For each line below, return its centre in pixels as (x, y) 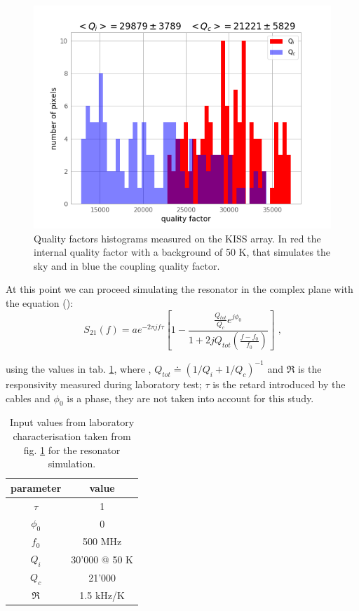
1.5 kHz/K (102, 595)
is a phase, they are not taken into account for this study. (190, 398)
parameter (36, 487)
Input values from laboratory (72, 422)
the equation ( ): (40, 302)
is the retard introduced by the (279, 384)
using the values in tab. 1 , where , (79, 368)
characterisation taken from (72, 435)
